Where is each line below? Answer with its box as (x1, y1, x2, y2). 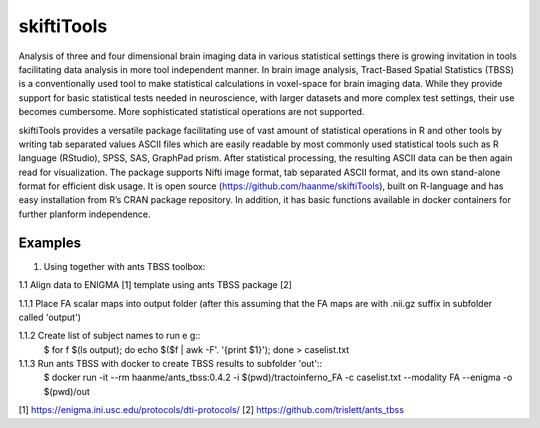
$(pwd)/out (43, 385, 90, 397)
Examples (18, 234, 82, 251)
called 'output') (18, 311, 82, 323)
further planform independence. (18, 208, 151, 220)
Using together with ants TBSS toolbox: (43, 260, 206, 272)
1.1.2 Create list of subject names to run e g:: (18, 330, 201, 342)
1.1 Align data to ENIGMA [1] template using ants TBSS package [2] (18, 279, 292, 291)
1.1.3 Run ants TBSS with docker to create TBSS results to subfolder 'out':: (18, 358, 323, 370)
